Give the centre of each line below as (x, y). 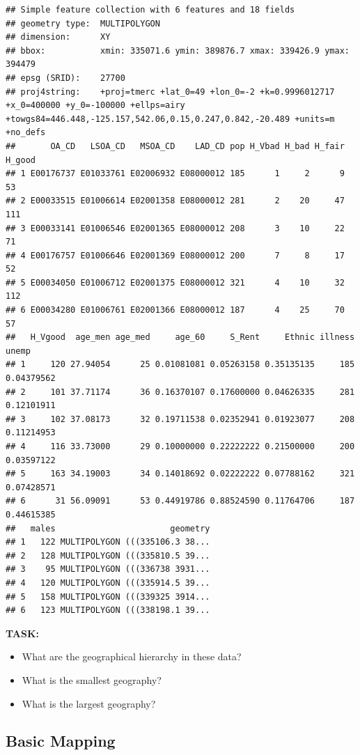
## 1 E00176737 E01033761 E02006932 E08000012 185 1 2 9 (175, 174)
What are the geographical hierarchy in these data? (132, 656)
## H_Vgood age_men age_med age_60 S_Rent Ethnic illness (180, 337)
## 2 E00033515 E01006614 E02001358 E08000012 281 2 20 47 (175, 201)
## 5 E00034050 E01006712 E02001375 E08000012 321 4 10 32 (175, 282)
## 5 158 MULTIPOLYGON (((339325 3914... (108, 597)
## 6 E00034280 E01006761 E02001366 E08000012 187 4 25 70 (175, 310)
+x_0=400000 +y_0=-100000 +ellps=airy (95, 106)
